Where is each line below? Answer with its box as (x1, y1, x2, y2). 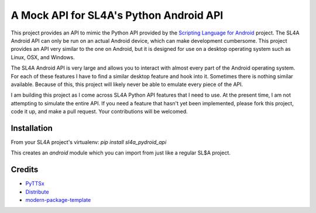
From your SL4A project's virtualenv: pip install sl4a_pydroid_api (11, 138, 167, 146)
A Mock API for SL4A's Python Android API (11, 9, 224, 22)
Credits (11, 164, 39, 175)
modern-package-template (25, 197, 91, 204)
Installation (11, 123, 53, 133)
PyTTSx (25, 180, 45, 187)
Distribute (25, 188, 49, 195)
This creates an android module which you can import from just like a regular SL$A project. (11, 149, 231, 156)
